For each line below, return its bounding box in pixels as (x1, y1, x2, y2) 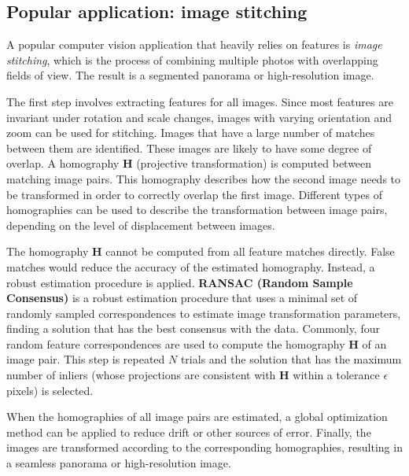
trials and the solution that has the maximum (180, 351, 402, 367)
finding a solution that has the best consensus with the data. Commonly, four (6, 320, 380, 337)
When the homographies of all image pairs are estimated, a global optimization (6, 408, 388, 425)
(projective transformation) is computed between (136, 155, 372, 172)
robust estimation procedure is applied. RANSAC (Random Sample (6, 274, 353, 290)
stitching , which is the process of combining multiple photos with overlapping (6, 51, 378, 68)
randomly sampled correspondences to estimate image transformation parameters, (6, 304, 401, 321)
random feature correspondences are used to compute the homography (6, 335, 345, 352)
